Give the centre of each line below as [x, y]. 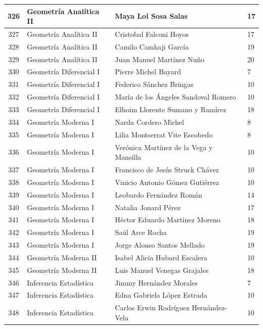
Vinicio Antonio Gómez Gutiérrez [167, 182]
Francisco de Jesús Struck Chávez [167, 169]
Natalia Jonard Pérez [148, 207]
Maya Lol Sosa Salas [151, 16]
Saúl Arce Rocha [141, 232]
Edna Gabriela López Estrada [161, 295]
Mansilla [128, 157]
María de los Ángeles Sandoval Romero [176, 97]
